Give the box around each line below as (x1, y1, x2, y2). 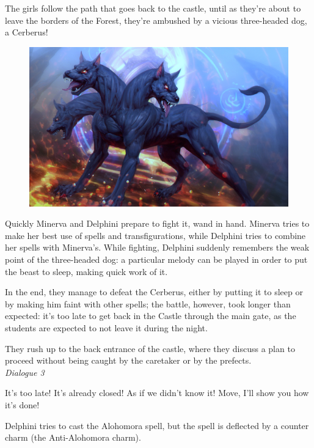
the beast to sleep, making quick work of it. (5, 265, 168, 277)
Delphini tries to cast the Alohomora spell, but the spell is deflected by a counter (5, 419, 309, 431)
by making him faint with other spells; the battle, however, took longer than (5, 297, 291, 310)
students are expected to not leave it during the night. (5, 321, 208, 334)
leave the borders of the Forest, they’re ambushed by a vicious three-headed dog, (5, 13, 307, 26)
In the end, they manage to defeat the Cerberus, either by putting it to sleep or (5, 285, 303, 298)
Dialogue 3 (5, 365, 45, 378)
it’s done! (5, 398, 40, 411)
